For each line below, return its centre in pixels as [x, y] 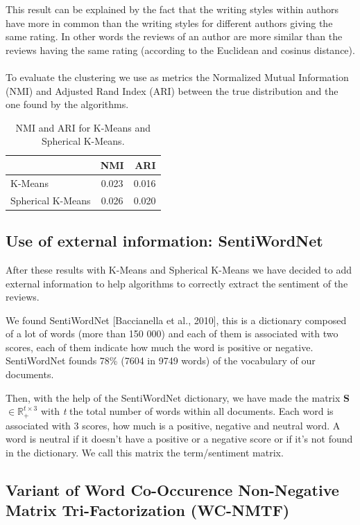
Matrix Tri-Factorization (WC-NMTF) [148, 510]
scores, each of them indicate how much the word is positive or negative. [160, 347]
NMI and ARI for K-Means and [83, 127]
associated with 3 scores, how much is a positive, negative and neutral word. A [173, 425]
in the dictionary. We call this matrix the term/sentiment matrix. [145, 452]
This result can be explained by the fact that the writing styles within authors [172, 9]
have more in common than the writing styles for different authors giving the [169, 23]
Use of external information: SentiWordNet [164, 241]
